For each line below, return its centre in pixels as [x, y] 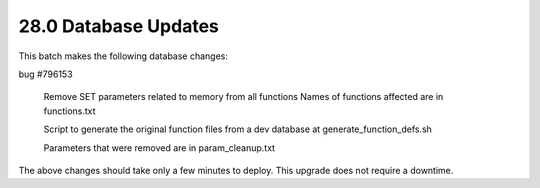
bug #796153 [46, 74]
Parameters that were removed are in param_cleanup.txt [159, 147]
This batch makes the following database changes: [123, 56]
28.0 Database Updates [119, 26]
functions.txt [69, 111]
